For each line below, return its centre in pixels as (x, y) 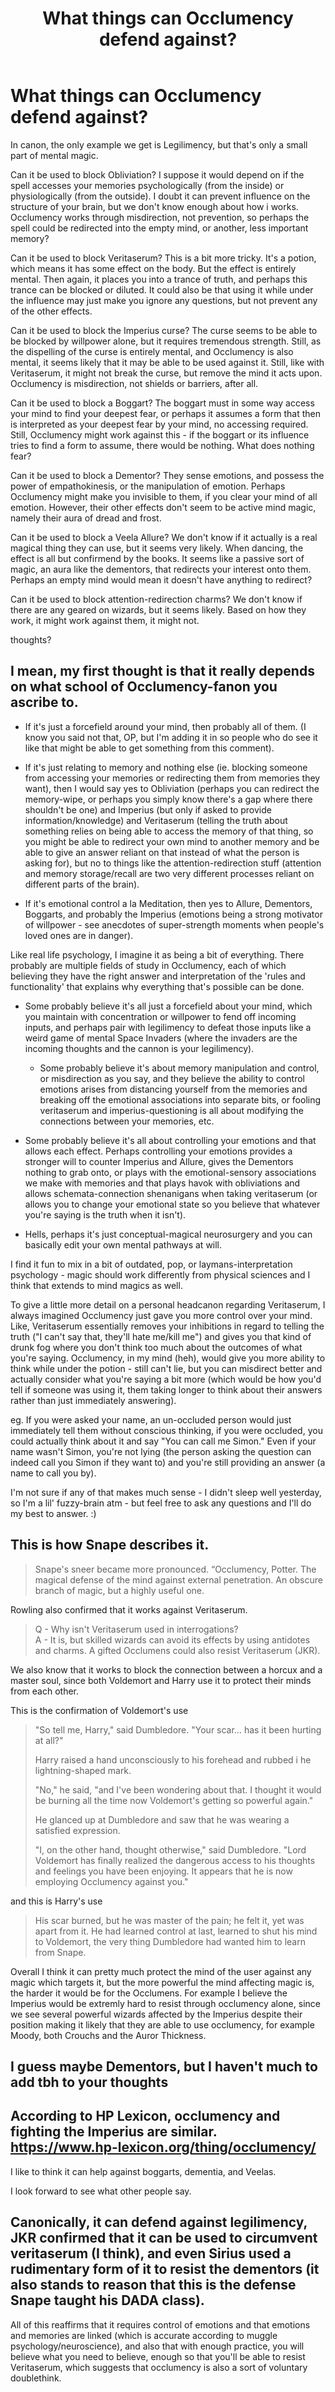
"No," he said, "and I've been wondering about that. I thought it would (178, 1789)
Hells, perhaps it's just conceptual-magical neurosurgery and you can (168, 1234)
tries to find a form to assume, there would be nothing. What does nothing (162, 445)
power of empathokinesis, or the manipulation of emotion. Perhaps (148, 486)
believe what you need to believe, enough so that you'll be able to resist (158, 2356)
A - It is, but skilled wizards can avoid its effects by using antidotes (172, 1639)
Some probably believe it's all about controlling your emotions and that (170, 1140)
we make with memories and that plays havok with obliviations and (162, 1183)
